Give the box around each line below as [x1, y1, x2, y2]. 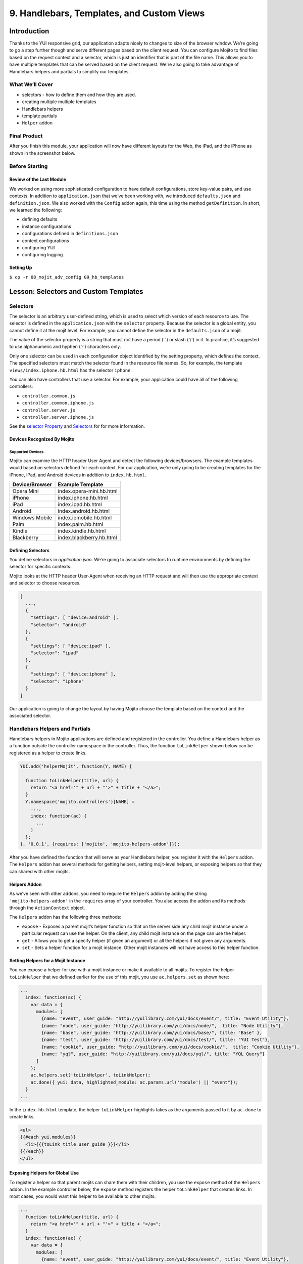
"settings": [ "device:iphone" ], [30, 671, 116, 677]
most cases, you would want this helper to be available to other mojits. [9, 1193, 156, 1199]
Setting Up [9, 264, 32, 270]
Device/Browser [12, 481, 53, 488]
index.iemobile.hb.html [58, 514, 112, 521]
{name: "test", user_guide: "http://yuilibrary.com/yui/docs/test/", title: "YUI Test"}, [41, 1037, 270, 1043]
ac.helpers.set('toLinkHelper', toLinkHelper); [30, 1072, 151, 1078]
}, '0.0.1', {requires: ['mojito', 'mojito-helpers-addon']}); [20, 841, 180, 847]
